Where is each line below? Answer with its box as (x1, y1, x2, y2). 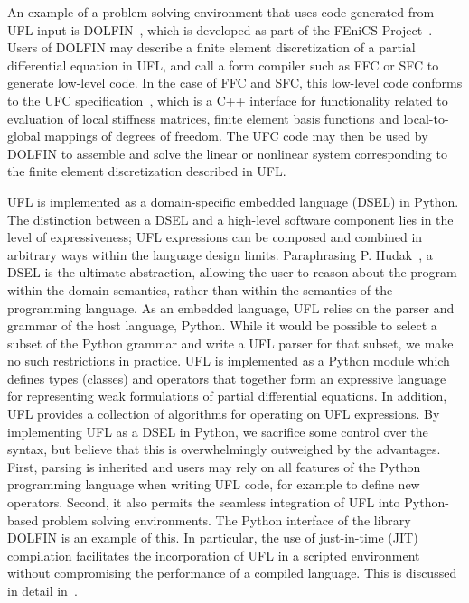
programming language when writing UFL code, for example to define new (7, 475, 420, 494)
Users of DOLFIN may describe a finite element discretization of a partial (7, 38, 416, 57)
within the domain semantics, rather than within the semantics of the (7, 280, 393, 299)
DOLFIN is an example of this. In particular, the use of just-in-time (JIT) (7, 528, 418, 547)
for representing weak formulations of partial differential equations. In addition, (7, 386, 447, 405)
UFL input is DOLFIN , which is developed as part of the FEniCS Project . (7, 20, 433, 39)
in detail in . (7, 581, 78, 599)
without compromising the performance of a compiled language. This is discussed (7, 563, 457, 582)
